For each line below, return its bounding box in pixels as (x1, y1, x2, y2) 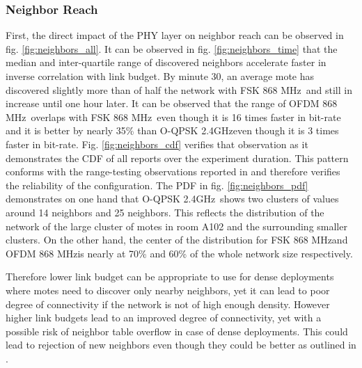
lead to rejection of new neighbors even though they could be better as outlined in (6, 337, 356, 352)
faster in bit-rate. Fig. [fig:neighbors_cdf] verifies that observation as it (6, 136, 308, 151)
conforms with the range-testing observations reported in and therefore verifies (6, 164, 340, 179)
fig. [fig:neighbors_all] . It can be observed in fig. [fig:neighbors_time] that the (6, 41, 338, 56)
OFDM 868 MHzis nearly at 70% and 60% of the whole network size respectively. (6, 246, 353, 260)
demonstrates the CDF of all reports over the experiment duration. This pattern (6, 150, 349, 165)
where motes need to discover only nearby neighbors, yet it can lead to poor (6, 282, 330, 297)
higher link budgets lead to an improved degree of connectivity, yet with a (6, 310, 322, 325)
